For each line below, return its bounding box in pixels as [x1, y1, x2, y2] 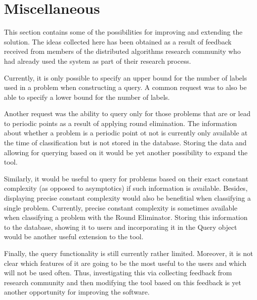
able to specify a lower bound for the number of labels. [4, 91, 170, 102]
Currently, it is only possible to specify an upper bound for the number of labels [4, 72, 247, 83]
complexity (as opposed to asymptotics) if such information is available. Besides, [4, 183, 248, 193]
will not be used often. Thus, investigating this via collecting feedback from [4, 267, 232, 278]
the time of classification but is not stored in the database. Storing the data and [4, 137, 247, 148]
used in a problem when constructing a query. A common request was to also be [4, 82, 247, 92]
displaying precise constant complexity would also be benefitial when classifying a [4, 193, 251, 203]
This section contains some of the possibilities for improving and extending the [4, 27, 243, 37]
